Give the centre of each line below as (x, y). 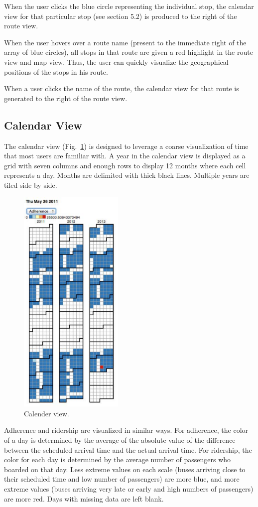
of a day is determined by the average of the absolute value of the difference (120, 440)
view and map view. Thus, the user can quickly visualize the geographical (116, 62)
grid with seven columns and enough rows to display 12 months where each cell (125, 165)
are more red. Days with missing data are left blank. (84, 498)
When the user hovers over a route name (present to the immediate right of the (125, 42)
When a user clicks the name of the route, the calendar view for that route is (122, 88)
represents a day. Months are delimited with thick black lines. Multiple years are (127, 175)
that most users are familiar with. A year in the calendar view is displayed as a (125, 156)
